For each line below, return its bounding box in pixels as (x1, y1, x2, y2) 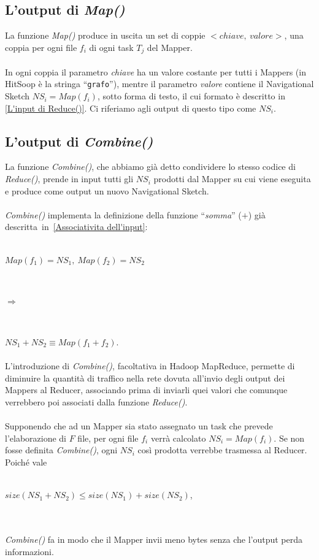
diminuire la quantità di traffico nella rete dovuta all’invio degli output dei (5, 371, 285, 384)
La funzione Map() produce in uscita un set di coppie (5, 29, 206, 42)
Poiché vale (5, 455, 47, 468)
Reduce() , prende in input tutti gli (5, 172, 134, 185)
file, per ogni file (77, 431, 139, 444)
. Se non (274, 431, 305, 444)
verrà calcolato (150, 431, 206, 444)
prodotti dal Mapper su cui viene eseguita (153, 172, 311, 185)
